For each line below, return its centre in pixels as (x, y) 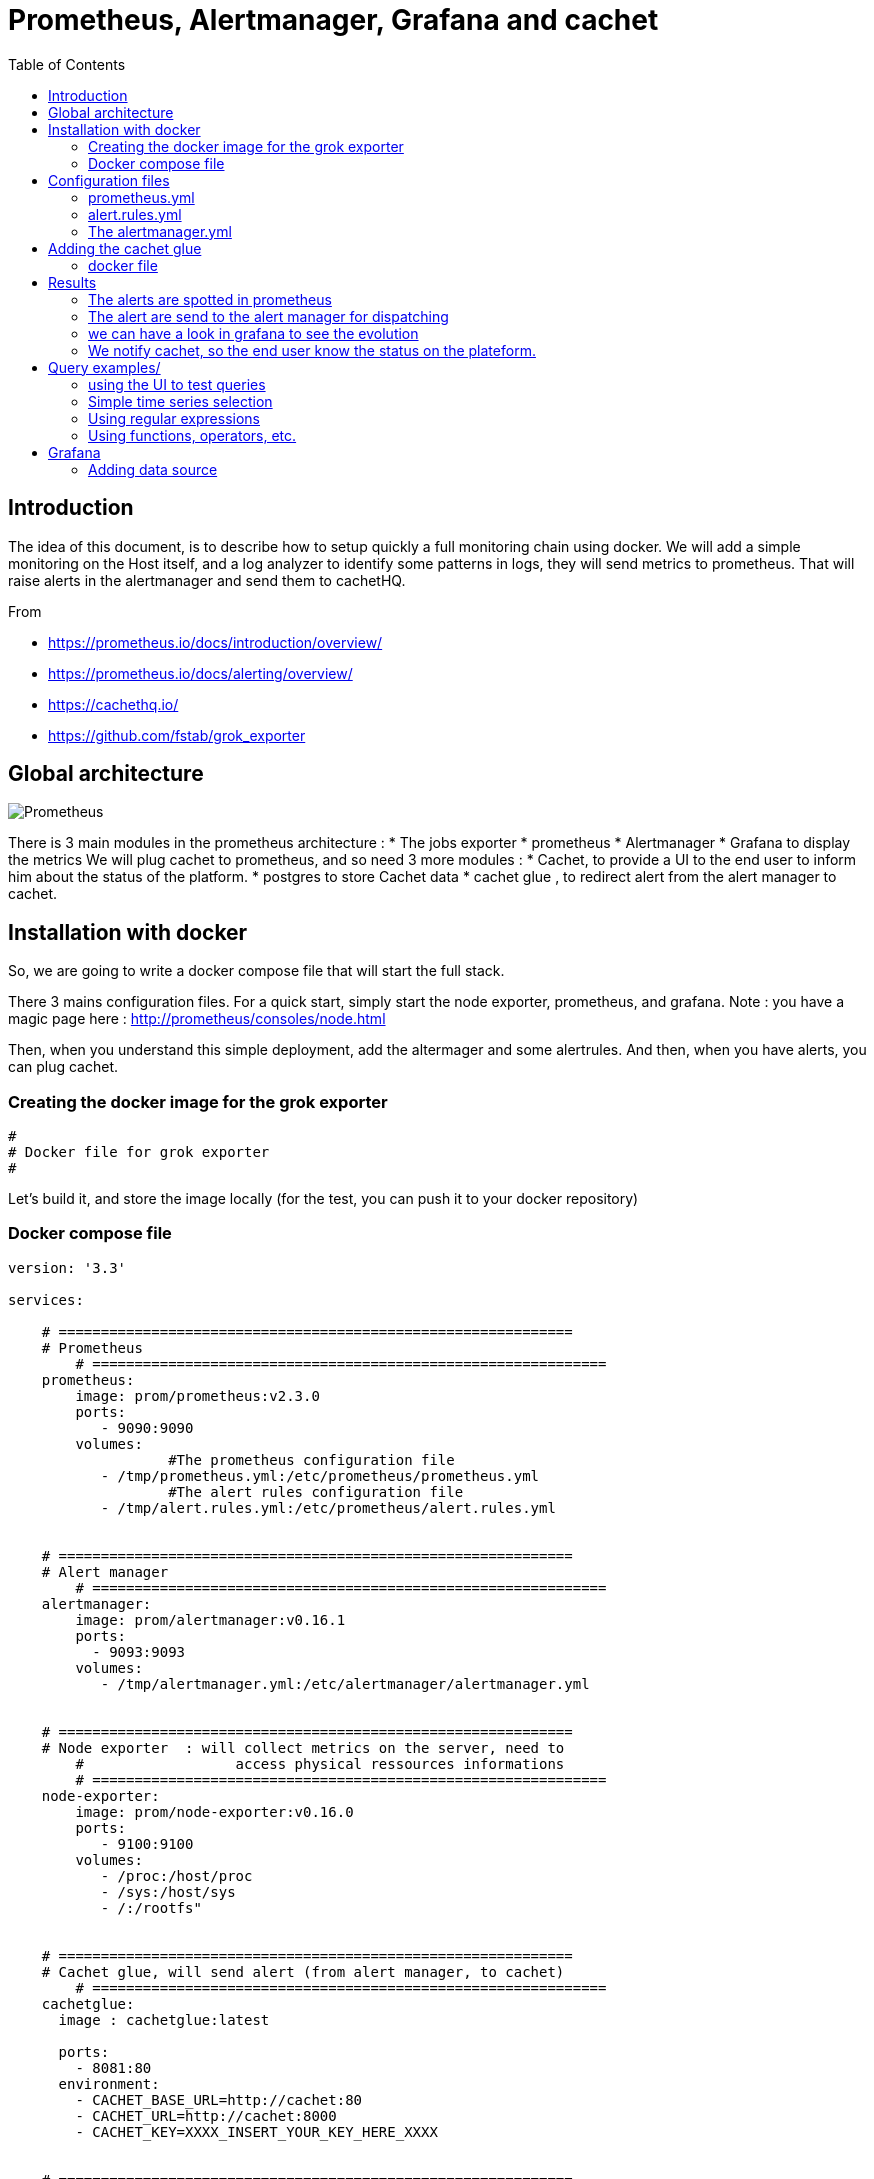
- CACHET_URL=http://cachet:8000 (206, 2115)
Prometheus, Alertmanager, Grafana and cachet (333, 20)
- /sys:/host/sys (168, 1891)
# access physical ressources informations (320, 1763)
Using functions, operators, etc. (192, 435)
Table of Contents (67, 64)
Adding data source (153, 469)
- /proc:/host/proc (176, 1875)
